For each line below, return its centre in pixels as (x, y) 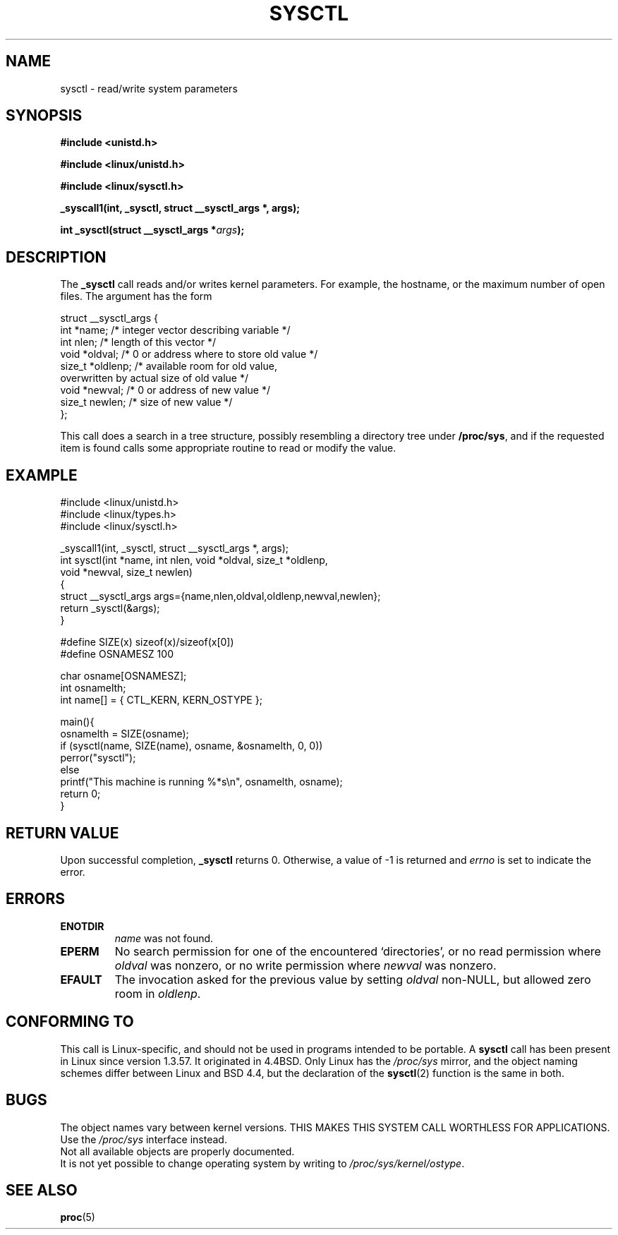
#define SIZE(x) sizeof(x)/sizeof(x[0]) (147, 642)
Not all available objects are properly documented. (177, 1151)
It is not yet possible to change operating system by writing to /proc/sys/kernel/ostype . (262, 1163)
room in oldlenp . (158, 993)
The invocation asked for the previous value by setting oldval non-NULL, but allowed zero (353, 979)
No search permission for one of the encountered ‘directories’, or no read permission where (358, 951)
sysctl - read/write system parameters (149, 88)
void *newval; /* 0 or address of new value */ (165, 390)
